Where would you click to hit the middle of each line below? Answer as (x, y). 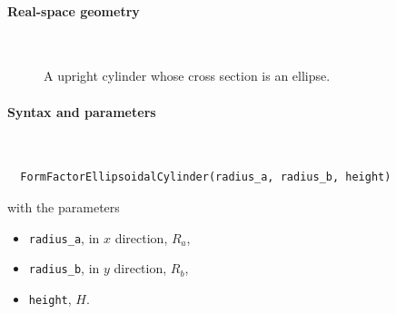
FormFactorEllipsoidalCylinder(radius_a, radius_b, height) (206, 177)
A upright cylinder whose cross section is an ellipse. (187, 76)
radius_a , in (64, 237)
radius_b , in (64, 268)
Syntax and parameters (82, 111)
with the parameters (64, 206)
